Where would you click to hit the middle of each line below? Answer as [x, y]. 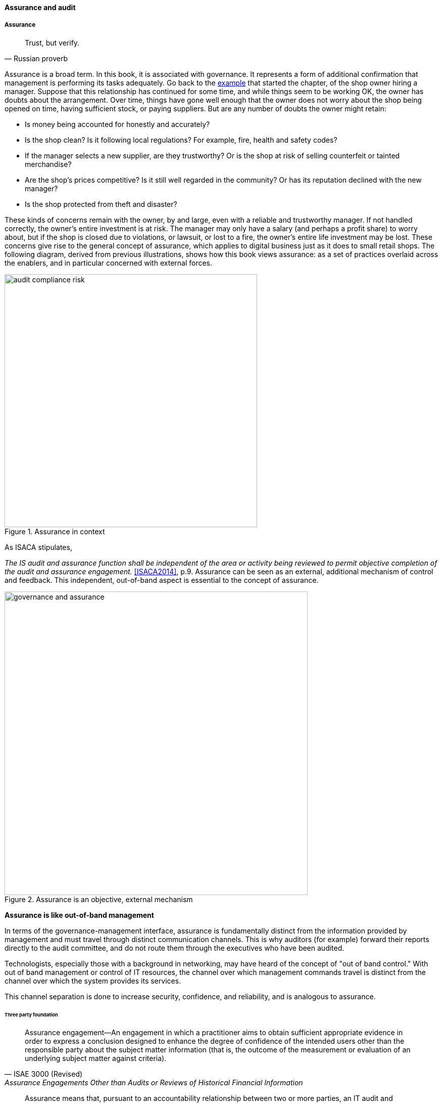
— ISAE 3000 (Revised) [44, 1074]
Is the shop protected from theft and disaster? [101, 204]
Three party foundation [31, 1014]
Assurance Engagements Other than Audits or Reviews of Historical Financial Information [154, 1083]
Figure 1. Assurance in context [55, 531]
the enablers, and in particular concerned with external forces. [109, 263]
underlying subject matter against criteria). [96, 1058]
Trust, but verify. [52, 43]
